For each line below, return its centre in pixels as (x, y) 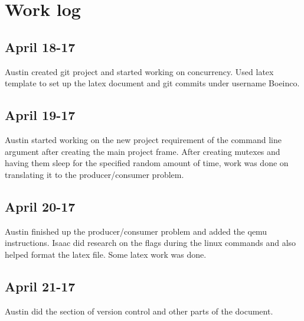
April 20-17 (40, 206)
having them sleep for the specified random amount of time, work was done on (147, 163)
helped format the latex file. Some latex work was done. (106, 254)
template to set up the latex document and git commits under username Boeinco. (152, 83)
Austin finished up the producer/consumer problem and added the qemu (136, 231)
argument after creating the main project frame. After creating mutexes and (143, 151)
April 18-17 (40, 46)
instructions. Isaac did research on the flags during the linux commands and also (151, 243)
